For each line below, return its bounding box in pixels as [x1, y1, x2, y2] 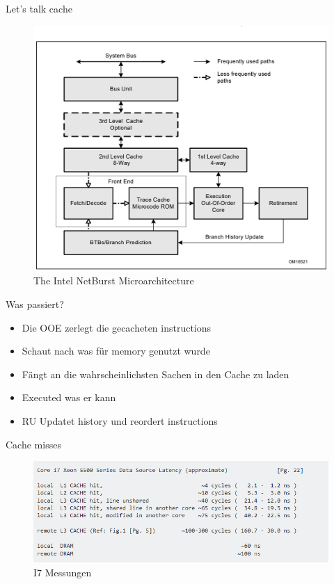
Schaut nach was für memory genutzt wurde [22, 343, 210, 358]
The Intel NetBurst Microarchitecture [33, 273, 194, 288]
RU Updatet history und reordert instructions [22, 413, 218, 428]
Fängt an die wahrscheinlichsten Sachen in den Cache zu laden [22, 366, 289, 381]
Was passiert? [6, 296, 64, 311]
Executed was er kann [22, 390, 116, 405]
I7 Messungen [33, 565, 92, 579]
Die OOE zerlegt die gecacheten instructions [22, 320, 212, 334]
